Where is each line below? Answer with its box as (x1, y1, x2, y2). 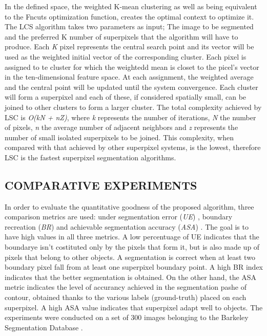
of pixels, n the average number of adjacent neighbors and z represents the (5, 122, 238, 133)
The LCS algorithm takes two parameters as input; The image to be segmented (5, 21, 254, 32)
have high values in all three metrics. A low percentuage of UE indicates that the (5, 231, 259, 242)
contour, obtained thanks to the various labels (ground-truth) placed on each (5, 292, 247, 303)
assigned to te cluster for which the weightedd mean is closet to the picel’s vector (5, 61, 259, 72)
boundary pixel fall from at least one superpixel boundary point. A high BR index (5, 262, 263, 272)
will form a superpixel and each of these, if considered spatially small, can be (5, 91, 247, 102)
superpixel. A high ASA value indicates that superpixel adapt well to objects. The (5, 302, 263, 312)
